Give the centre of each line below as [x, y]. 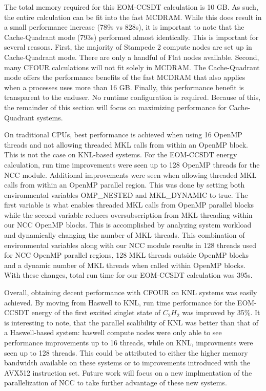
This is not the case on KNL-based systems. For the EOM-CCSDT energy [121, 155]
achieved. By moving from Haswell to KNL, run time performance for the [120, 302]
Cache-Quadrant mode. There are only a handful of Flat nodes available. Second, [132, 57]
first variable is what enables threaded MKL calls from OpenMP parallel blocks [129, 205]
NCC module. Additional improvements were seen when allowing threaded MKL [130, 174]
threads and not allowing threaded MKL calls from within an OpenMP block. [126, 144]
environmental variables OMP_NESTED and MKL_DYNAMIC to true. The [126, 194]
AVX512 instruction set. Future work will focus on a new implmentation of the [128, 372]
